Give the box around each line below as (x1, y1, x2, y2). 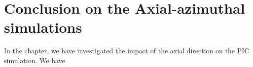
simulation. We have (4, 55, 65, 65)
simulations (4, 17, 82, 37)
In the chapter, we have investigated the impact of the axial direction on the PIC (4, 45, 250, 56)
